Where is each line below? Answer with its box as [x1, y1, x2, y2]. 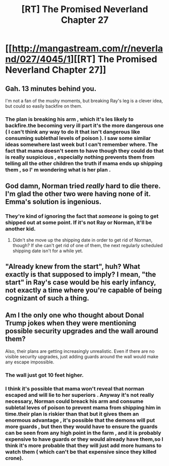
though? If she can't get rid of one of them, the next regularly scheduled [12, 242, 163, 248]
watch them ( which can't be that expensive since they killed [5, 448, 157, 455]
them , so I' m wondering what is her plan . [5, 166, 111, 173]
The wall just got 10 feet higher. [5, 371, 84, 379]
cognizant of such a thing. [5, 294, 89, 302]
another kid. [5, 225, 36, 232]
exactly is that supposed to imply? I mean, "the [5, 270, 156, 278]
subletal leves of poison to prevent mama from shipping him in [5, 404, 161, 411]
